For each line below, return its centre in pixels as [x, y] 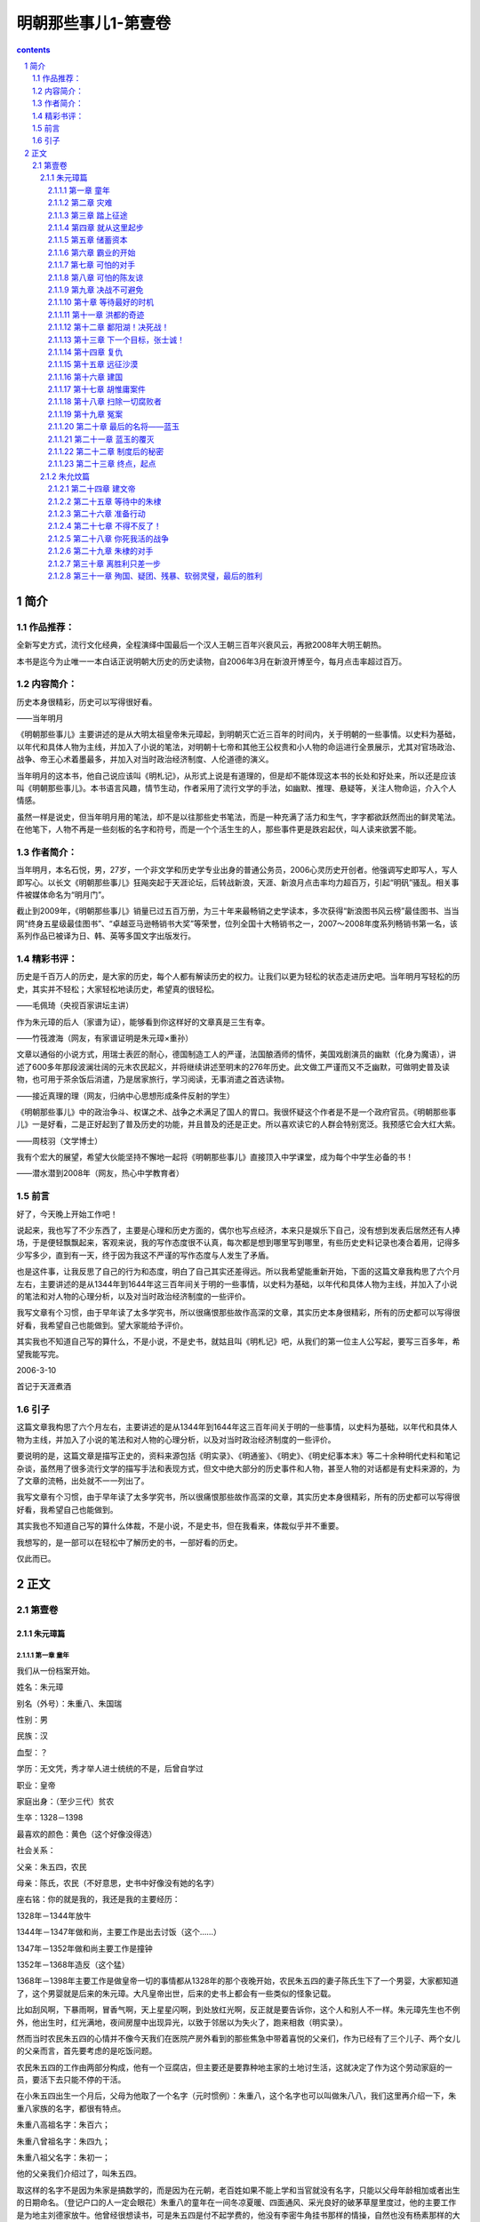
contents [33, 50]
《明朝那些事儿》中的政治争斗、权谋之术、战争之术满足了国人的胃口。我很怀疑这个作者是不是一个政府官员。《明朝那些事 [236, 1112]
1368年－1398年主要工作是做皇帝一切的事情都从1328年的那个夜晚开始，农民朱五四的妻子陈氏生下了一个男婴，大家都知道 [237, 1981]
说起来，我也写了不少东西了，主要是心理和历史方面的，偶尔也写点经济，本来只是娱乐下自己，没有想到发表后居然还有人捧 [238, 1230]
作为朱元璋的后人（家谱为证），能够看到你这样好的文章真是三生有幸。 [143, 1021]
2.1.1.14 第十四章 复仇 [85, 352]
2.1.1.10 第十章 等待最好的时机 [101, 302]
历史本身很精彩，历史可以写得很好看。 [87, 701]
